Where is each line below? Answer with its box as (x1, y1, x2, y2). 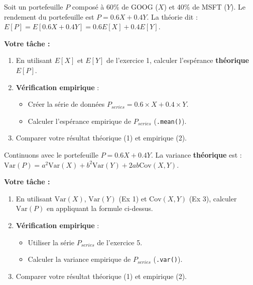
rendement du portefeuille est (4, 11, 94, 22)
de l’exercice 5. (97, 237, 143, 247)
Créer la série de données (28, 99, 105, 109)
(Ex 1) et (118, 193, 147, 203)
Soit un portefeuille (4, 2, 63, 12)
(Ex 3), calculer (189, 193, 237, 203)
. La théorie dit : (147, 11, 198, 22)
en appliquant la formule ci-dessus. (46, 203, 153, 213)
